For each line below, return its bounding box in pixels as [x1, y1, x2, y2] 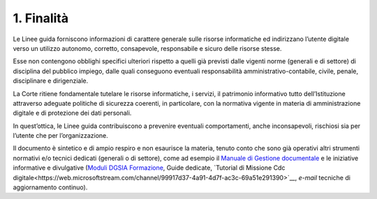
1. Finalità [13, 10, 69, 26]
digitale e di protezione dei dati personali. [13, 109, 132, 118]
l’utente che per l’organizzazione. [13, 132, 108, 140]
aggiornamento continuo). [13, 183, 88, 191]
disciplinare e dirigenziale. [13, 77, 89, 85]
